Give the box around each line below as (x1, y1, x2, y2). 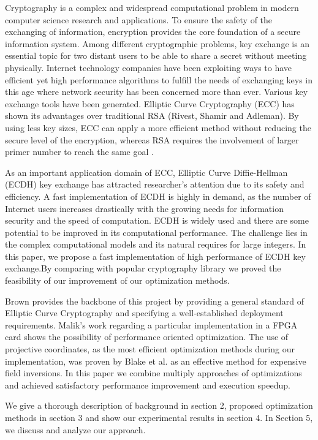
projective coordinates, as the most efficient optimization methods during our (5, 343, 295, 355)
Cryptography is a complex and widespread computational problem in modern (5, 1, 299, 13)
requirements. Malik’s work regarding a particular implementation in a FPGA (5, 318, 298, 331)
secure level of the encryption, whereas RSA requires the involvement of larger (5, 133, 299, 146)
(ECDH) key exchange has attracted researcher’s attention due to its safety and (5, 178, 305, 191)
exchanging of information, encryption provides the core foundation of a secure (5, 25, 301, 38)
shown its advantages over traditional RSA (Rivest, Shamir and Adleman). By (5, 109, 299, 122)
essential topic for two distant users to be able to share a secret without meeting (5, 49, 307, 62)
